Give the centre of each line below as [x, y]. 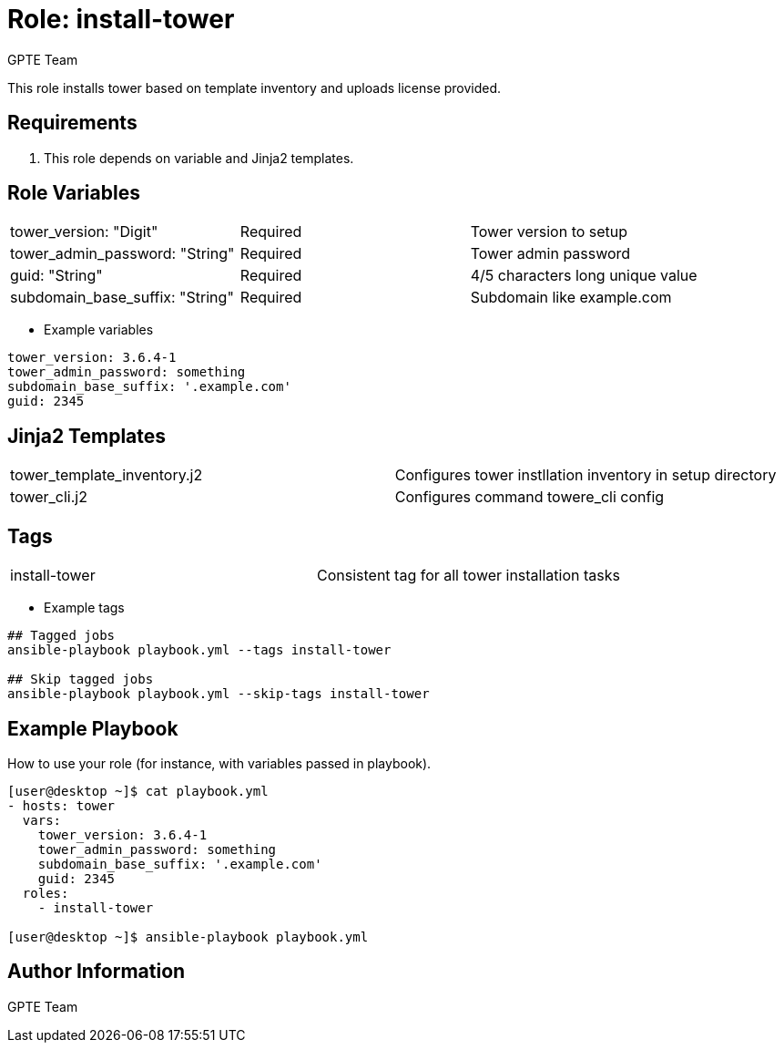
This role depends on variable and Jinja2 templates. [199, 158]
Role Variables [74, 193]
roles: [46, 893]
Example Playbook [93, 728]
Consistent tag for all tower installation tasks [468, 576]
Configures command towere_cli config [529, 497]
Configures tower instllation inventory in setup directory [585, 475]
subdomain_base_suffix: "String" [122, 298]
